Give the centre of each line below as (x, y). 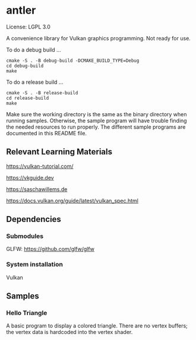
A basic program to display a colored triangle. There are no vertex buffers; (97, 326)
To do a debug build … (34, 50)
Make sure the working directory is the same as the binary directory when (97, 114)
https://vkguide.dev (30, 177)
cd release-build (28, 98)
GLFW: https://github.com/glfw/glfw (50, 249)
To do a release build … (35, 82)
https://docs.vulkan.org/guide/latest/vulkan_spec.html (72, 201)
